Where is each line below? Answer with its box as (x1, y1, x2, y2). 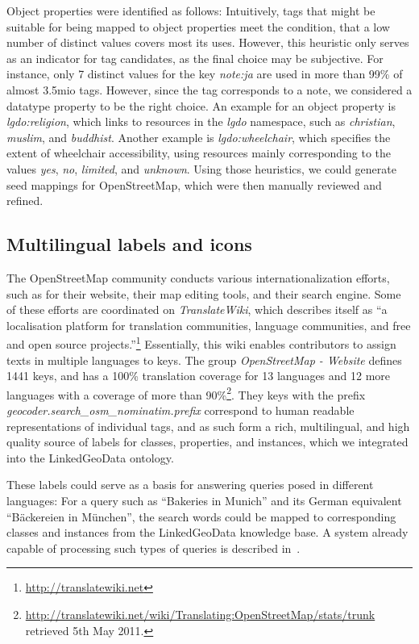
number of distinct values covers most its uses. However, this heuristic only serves (6, 34, 409, 51)
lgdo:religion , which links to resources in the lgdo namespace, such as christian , (6, 113, 396, 130)
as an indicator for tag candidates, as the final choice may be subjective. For (6, 49, 384, 66)
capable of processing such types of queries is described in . (6, 539, 301, 556)
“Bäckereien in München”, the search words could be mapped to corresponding (6, 508, 396, 525)
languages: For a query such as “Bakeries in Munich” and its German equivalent (6, 491, 402, 508)
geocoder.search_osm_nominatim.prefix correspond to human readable (6, 401, 355, 418)
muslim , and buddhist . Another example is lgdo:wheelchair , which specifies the (6, 128, 391, 145)
